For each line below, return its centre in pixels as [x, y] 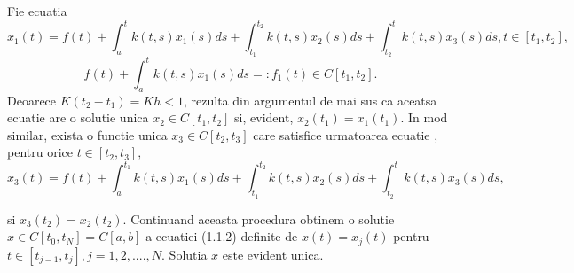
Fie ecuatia [37, 11]
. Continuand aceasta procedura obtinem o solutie [259, 218]
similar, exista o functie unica [87, 134]
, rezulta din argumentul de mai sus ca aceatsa [310, 100]
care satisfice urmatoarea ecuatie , [346, 134]
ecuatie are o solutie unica [78, 117]
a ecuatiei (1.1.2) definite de [222, 236]
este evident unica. [273, 254]
